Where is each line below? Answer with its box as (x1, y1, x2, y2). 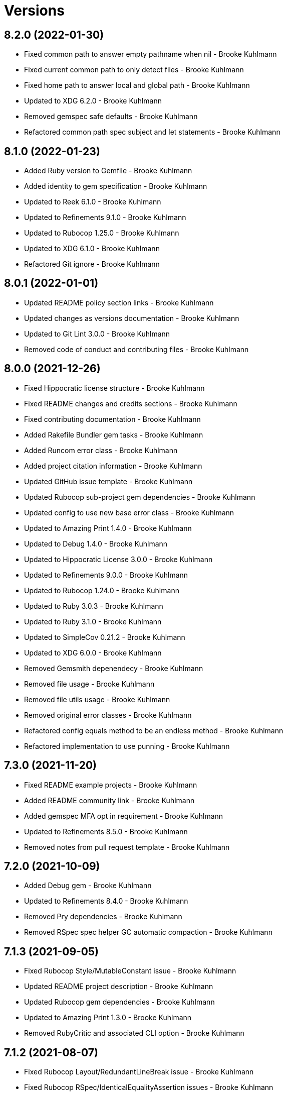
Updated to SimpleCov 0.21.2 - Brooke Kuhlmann (24, 632, 185, 641)
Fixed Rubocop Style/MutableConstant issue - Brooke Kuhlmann (24, 966, 236, 975)
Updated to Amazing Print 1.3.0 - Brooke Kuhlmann (24, 1013, 192, 1022)
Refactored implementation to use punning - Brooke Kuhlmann (24, 741, 230, 750)
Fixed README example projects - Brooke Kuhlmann (24, 780, 197, 789)
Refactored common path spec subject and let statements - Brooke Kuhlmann (24, 128, 280, 137)
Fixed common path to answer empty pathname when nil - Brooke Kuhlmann (24, 50, 277, 59)
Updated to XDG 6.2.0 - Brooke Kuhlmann (24, 96, 162, 105)
